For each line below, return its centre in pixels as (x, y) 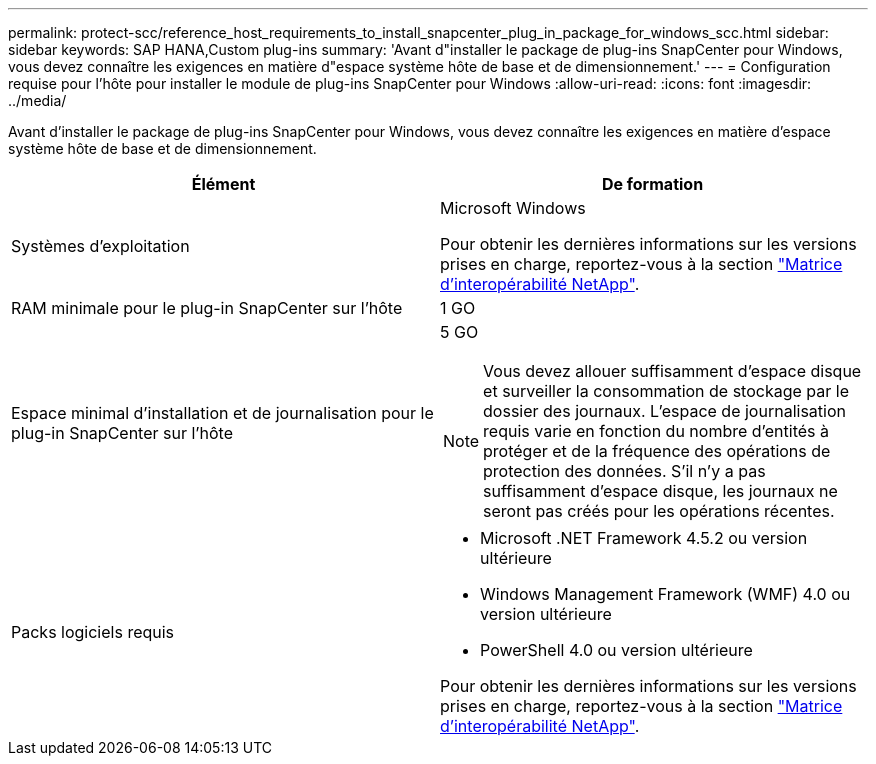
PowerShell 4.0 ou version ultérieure (616, 650)
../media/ (37, 100)
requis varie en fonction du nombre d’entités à (656, 431)
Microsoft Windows (513, 208)
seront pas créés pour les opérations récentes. (659, 511)
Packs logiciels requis (93, 632)
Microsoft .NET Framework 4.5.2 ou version (644, 538)
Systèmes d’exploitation (100, 246)
